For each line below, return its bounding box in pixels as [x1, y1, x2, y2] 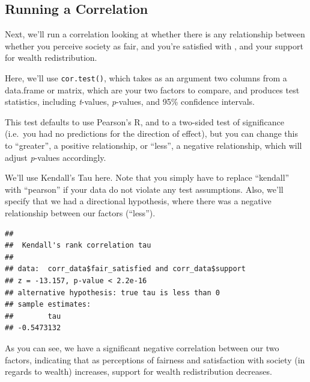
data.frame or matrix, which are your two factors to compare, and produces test [5, 83, 300, 96]
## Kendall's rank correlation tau [5, 241, 151, 250]
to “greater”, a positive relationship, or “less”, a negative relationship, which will [5, 139, 302, 152]
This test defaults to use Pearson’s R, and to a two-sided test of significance [5, 115, 285, 128]
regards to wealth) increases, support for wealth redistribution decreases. [5, 365, 272, 378]
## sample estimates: [5, 300, 91, 309]
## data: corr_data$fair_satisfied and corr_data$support [5, 265, 246, 274]
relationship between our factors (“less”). [5, 206, 156, 219]
